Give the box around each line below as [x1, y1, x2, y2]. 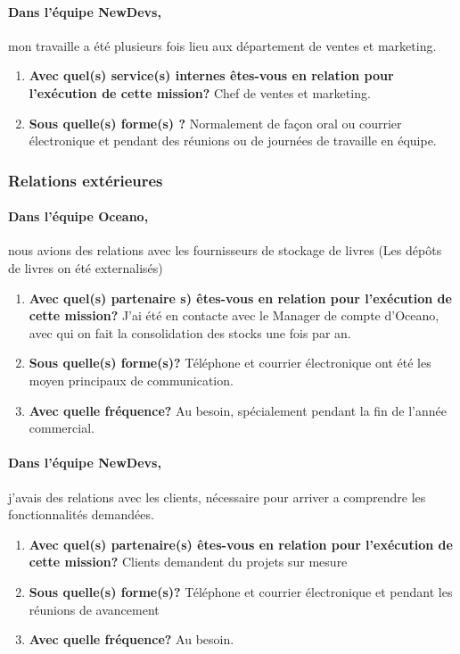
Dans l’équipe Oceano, [8, 207, 149, 226]
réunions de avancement [29, 600, 160, 618]
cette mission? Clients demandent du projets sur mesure [29, 552, 348, 571]
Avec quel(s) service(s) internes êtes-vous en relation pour [29, 66, 394, 85]
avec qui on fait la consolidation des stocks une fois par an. [29, 323, 351, 342]
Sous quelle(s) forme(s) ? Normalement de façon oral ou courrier [29, 113, 402, 132]
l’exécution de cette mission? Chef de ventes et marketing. [29, 83, 371, 102]
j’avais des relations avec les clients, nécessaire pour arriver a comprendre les [8, 487, 426, 506]
